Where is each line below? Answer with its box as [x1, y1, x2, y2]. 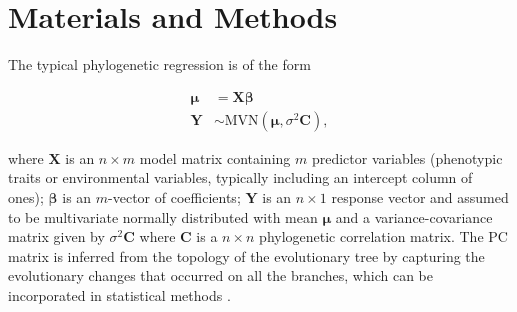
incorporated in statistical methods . [8, 284, 231, 305]
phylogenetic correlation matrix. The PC [259, 226, 508, 247]
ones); [8, 186, 44, 207]
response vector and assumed [331, 186, 509, 207]
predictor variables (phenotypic [311, 147, 503, 168]
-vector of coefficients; [108, 186, 241, 207]
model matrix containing [139, 147, 291, 168]
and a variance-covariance [335, 206, 493, 227]
